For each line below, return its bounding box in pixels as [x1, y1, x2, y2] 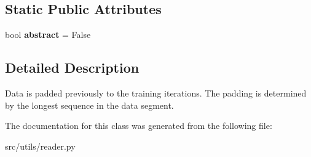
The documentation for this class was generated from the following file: [5, 119, 272, 132]
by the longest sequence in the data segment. [5, 98, 174, 111]
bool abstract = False [5, 28, 91, 41]
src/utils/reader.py [5, 139, 76, 152]
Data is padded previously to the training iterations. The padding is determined [5, 87, 307, 99]
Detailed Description [5, 58, 140, 77]
